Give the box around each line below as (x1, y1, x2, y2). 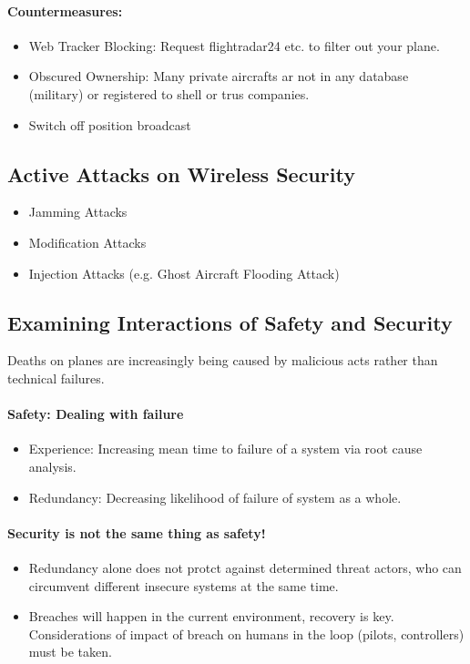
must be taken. (28, 642, 112, 661)
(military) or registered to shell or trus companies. (28, 84, 310, 103)
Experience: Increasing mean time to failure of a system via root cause (28, 439, 423, 458)
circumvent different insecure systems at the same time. (28, 576, 339, 595)
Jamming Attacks (28, 202, 128, 221)
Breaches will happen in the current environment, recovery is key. (28, 607, 394, 626)
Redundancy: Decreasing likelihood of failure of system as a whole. (28, 487, 402, 506)
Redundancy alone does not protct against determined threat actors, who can (28, 557, 462, 577)
